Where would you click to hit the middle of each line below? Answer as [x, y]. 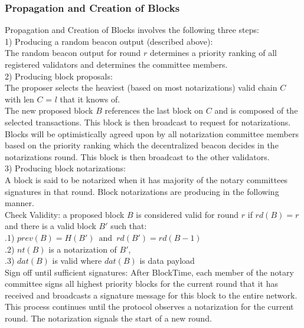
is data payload [167, 261]
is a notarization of [83, 249]
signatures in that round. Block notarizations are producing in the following [142, 191]
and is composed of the [256, 110]
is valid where [77, 261]
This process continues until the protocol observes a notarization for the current [149, 307]
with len [19, 99]
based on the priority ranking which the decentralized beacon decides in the [142, 145]
